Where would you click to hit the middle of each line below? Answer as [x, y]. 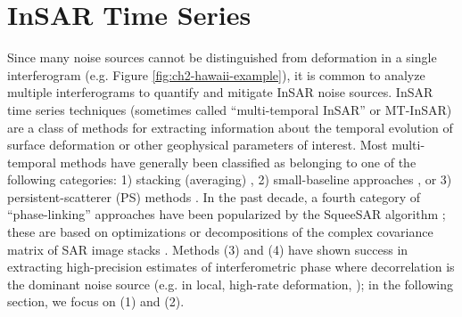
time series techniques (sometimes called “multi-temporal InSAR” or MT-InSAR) [230, 109]
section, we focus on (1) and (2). [96, 301]
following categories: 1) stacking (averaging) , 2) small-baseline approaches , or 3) [230, 179]
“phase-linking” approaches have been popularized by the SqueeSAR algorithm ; [227, 214]
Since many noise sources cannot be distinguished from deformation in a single [222, 57]
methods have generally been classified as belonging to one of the [238, 162]
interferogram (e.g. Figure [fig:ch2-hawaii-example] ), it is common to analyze [216, 74]
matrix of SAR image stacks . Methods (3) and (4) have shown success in [208, 249]
